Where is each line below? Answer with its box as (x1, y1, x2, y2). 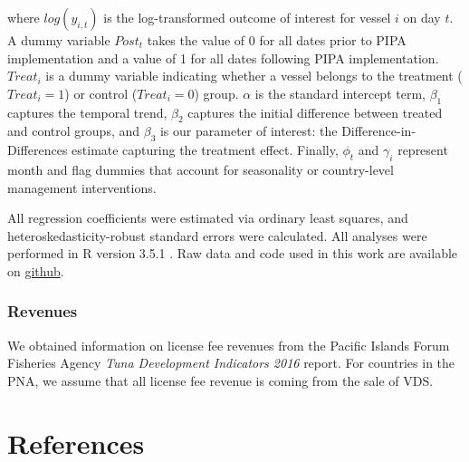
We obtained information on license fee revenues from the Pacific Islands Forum (7, 335, 450, 354)
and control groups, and (7, 121, 140, 140)
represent (397, 140, 448, 159)
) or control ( (64, 83, 138, 102)
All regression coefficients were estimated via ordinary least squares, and (7, 208, 408, 227)
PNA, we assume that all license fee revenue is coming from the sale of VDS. (7, 371, 434, 390)
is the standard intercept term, (254, 83, 426, 102)
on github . (7, 261, 64, 280)
